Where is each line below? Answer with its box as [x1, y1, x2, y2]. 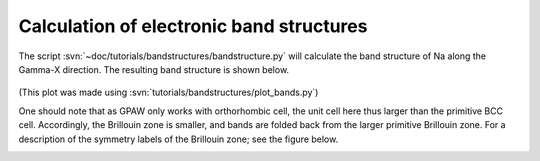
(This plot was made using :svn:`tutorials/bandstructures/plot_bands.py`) [18, 86, 319, 99]
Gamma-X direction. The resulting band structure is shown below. [18, 63, 290, 75]
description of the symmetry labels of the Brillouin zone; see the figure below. [18, 133, 339, 145]
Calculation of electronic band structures [18, 15, 368, 37]
